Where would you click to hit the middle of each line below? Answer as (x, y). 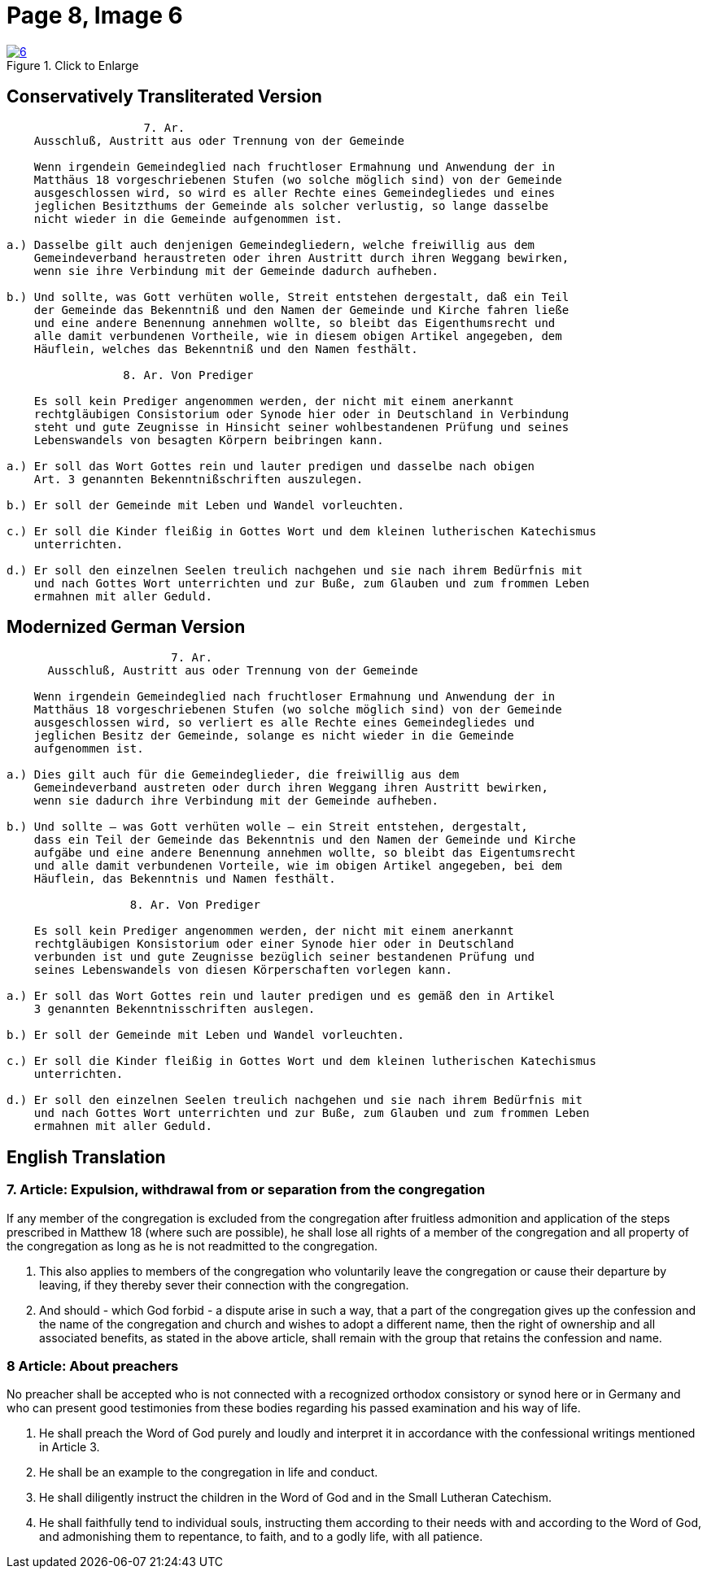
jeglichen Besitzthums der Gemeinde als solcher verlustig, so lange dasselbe (291, 205)
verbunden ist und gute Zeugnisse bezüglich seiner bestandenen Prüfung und (284, 957)
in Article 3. (70, 1447)
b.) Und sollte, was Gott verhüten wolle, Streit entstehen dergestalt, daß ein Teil (288, 297)
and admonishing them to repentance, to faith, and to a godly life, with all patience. (261, 1537)
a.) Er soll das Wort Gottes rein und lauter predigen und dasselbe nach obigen (271, 466)
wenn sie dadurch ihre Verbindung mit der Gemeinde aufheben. (236, 801)
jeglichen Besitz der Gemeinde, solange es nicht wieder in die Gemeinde (274, 736)
